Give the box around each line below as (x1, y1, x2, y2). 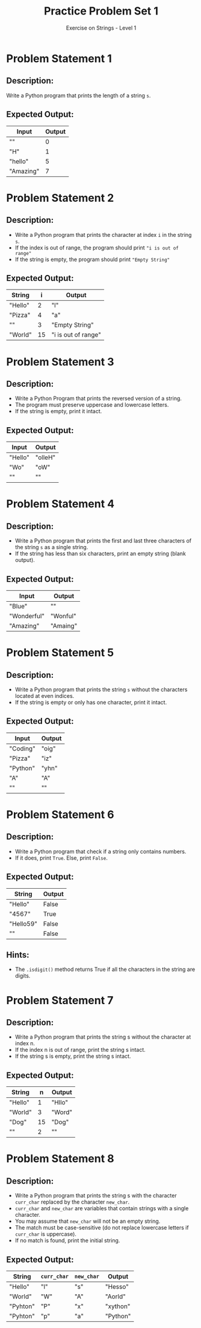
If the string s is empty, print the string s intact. (14, 1052, 131, 1060)
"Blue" (9, 602, 28, 610)
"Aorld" (105, 1292, 126, 1301)
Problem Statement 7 (6, 993, 114, 1007)
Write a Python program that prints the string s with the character (14, 1192, 177, 1199)
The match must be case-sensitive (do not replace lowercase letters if (14, 1224, 189, 1231)
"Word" (51, 1108, 73, 1117)
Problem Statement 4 (6, 497, 115, 511)
